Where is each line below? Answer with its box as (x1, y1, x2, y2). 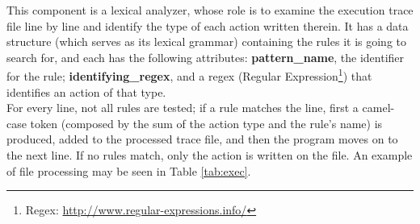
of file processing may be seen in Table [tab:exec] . (6, 162, 251, 179)
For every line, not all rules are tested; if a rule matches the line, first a (6, 99, 359, 116)
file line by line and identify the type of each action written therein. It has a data (6, 17, 409, 34)
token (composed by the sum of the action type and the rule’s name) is (30, 114, 383, 131)
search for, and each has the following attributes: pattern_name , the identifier (6, 48, 405, 65)
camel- (362, 99, 395, 116)
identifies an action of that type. (6, 83, 166, 100)
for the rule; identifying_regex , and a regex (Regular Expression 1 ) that (6, 65, 372, 85)
